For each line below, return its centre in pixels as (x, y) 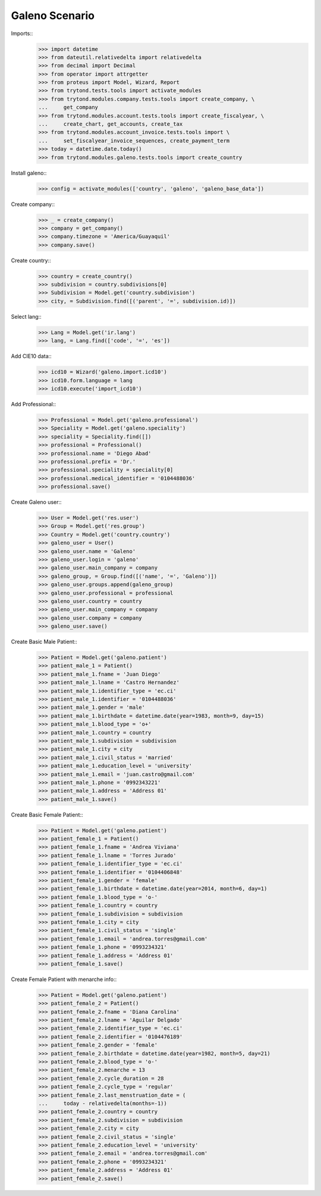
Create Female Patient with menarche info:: (64, 979)
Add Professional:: (34, 404)
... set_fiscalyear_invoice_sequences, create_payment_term (134, 141)
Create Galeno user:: (36, 502)
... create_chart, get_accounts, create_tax (111, 124)
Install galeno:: (29, 173)
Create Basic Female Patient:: (47, 815)
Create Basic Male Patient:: (44, 642)
